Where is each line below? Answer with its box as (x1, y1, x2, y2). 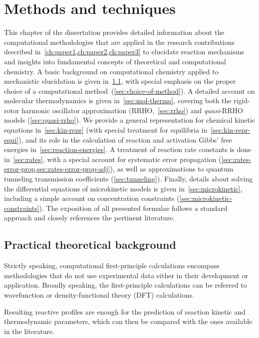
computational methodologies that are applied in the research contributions (4, 36, 235, 47)
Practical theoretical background (4, 237, 176, 252)
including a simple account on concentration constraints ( (4, 193, 180, 203)
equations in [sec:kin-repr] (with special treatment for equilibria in (4, 125, 208, 135)
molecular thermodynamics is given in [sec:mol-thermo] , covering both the (4, 95, 232, 106)
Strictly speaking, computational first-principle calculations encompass (4, 260, 220, 271)
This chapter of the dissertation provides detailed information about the (4, 27, 225, 37)
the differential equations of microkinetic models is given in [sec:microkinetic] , (4, 183, 243, 193)
